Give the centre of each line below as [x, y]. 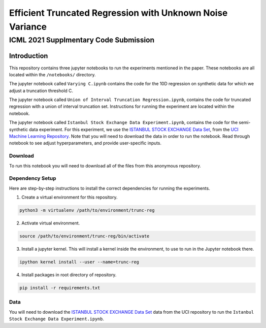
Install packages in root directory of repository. [69, 275]
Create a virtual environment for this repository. [69, 197]
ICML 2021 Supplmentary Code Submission [82, 40]
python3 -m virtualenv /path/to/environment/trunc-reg [87, 210]
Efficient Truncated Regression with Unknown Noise [118, 13]
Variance [28, 27]
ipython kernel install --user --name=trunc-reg [79, 262]
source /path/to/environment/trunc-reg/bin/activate [84, 236]
